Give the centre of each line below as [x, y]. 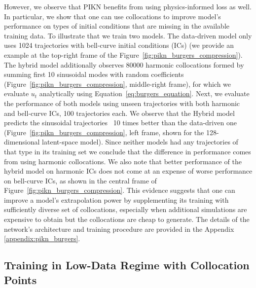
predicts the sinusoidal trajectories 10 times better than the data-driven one [120, 123]
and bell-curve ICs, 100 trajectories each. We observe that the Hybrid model [119, 113]
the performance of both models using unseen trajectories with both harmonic [122, 103]
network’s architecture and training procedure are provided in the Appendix [119, 229]
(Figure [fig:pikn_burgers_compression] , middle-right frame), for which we [118, 84]
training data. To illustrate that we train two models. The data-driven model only [128, 35]
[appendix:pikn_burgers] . [42, 238]
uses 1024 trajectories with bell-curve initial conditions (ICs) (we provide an [119, 45]
